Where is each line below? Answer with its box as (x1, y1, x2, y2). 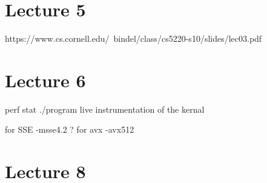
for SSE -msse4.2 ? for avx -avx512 (5, 123, 134, 136)
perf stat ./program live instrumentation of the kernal (5, 102, 205, 115)
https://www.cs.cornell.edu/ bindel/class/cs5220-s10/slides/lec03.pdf (5, 32, 262, 45)
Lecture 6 (5, 67, 86, 92)
